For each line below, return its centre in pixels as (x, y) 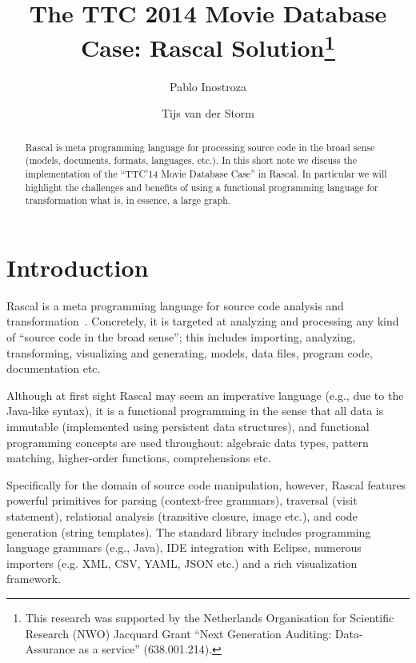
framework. (34, 579)
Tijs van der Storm (208, 113)
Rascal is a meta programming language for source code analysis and (175, 305)
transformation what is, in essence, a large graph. (128, 200)
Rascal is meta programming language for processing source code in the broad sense (200, 147)
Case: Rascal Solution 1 (208, 46)
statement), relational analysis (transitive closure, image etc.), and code (182, 515)
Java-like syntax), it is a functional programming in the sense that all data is (195, 411)
